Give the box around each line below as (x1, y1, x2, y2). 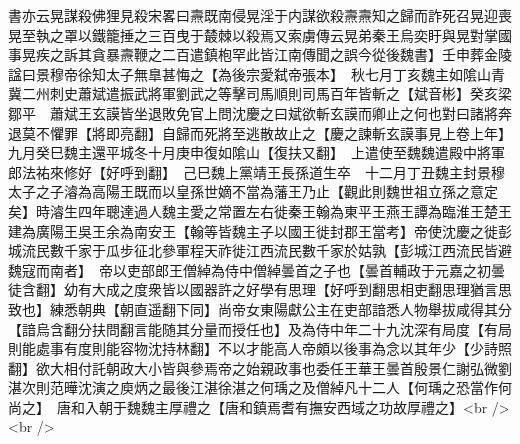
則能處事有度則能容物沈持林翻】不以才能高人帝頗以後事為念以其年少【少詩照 (8, 338, 512, 359)
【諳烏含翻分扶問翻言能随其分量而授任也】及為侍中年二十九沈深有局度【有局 (8, 318, 512, 339)
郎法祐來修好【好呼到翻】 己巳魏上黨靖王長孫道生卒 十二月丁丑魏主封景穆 (8, 161, 505, 182)
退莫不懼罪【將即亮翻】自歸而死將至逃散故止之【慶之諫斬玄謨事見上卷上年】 (8, 122, 505, 143)
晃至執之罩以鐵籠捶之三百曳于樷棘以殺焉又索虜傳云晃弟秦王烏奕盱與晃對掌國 (8, 24, 512, 45)
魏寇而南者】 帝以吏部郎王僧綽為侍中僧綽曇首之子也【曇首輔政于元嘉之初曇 (8, 259, 505, 280)
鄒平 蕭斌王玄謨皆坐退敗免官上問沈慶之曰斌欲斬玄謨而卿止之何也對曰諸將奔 (8, 102, 512, 123)
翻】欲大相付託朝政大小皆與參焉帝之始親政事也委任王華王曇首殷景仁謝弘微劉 (8, 357, 512, 378)
